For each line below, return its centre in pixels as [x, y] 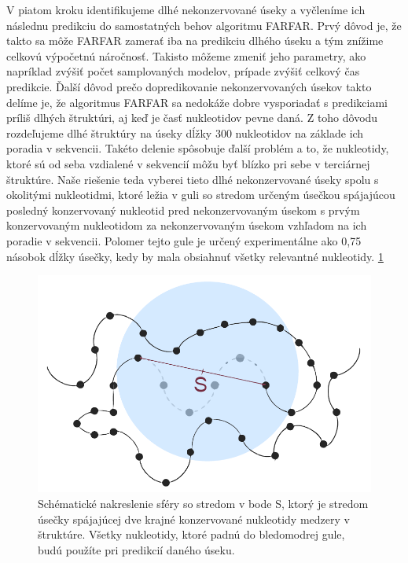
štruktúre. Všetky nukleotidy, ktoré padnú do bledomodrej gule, [191, 534]
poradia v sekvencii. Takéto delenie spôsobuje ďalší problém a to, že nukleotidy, [198, 148]
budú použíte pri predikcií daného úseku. [136, 549]
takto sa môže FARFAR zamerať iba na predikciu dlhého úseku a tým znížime [195, 40]
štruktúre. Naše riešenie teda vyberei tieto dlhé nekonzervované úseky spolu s [193, 179]
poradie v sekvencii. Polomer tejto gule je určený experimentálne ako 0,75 [184, 240]
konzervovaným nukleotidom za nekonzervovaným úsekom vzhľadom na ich [187, 225]
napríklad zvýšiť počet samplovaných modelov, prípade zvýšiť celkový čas [183, 71]
